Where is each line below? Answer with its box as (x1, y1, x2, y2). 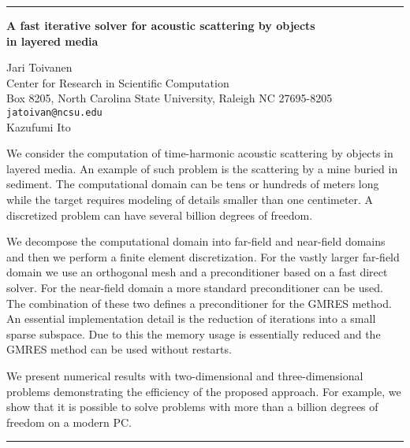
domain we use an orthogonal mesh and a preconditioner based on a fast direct (6, 264, 388, 280)
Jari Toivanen (6, 59, 73, 76)
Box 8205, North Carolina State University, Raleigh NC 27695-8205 (6, 90, 333, 106)
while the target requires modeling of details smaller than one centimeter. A (6, 191, 374, 207)
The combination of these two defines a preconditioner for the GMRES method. (6, 294, 392, 311)
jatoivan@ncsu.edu (6, 106, 102, 118)
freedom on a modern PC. (6, 413, 132, 430)
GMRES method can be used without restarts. (6, 341, 232, 357)
